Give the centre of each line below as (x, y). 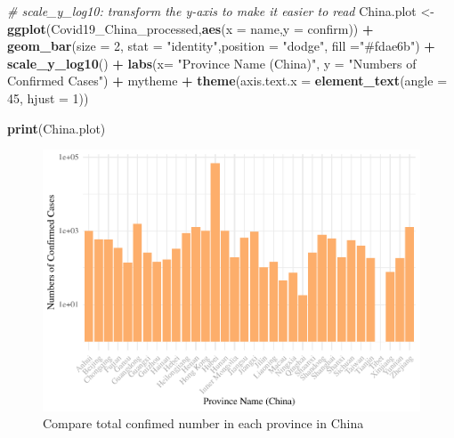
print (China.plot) (57, 128)
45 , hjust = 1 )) (48, 97)
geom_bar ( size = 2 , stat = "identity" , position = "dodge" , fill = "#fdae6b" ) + (221, 46)
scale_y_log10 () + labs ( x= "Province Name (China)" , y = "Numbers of (212, 63)
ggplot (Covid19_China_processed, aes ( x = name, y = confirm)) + (191, 28)
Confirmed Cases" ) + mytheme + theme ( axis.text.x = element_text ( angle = (227, 81)
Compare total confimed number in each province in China (203, 423)
